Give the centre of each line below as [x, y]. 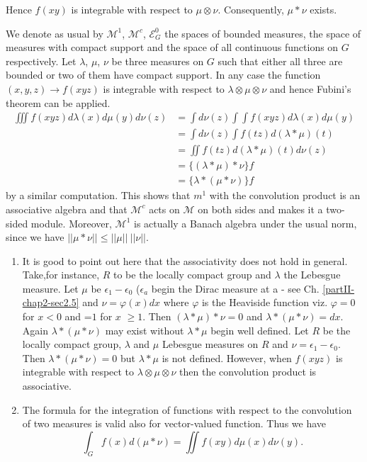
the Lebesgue [312, 275]
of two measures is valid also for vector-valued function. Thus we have [174, 423]
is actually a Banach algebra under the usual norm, [245, 223]
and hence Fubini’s [310, 88]
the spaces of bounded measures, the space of [263, 33]
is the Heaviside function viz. [265, 302]
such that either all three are [280, 61]
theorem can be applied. [58, 102]
